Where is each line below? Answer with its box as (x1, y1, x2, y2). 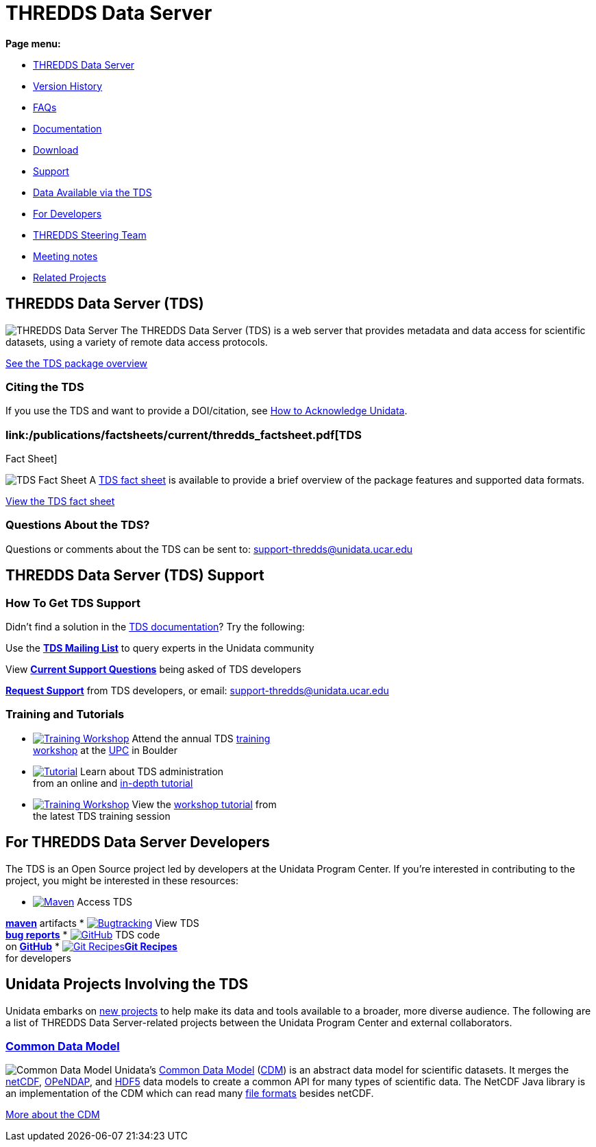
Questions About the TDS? (5, 518, 150, 532)
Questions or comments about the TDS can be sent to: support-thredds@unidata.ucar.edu (5, 543, 413, 555)
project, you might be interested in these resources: (5, 874, 238, 886)
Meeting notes (33, 250, 98, 262)
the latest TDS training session (33, 809, 171, 822)
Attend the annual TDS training (132, 732, 271, 744)
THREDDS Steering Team (33, 228, 147, 241)
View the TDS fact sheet (5, 495, 115, 508)
